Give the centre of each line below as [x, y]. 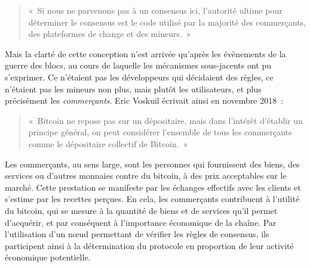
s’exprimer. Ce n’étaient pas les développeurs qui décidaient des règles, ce [139, 77]
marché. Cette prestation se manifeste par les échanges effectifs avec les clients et [153, 187]
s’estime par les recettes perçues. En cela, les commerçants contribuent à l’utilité [152, 199]
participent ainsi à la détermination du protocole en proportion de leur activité [149, 245]
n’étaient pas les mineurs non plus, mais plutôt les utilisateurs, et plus [133, 89]
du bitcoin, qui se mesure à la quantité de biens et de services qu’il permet [141, 210]
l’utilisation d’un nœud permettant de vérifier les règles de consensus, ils [137, 234]
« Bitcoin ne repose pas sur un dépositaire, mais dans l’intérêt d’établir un [165, 120]
